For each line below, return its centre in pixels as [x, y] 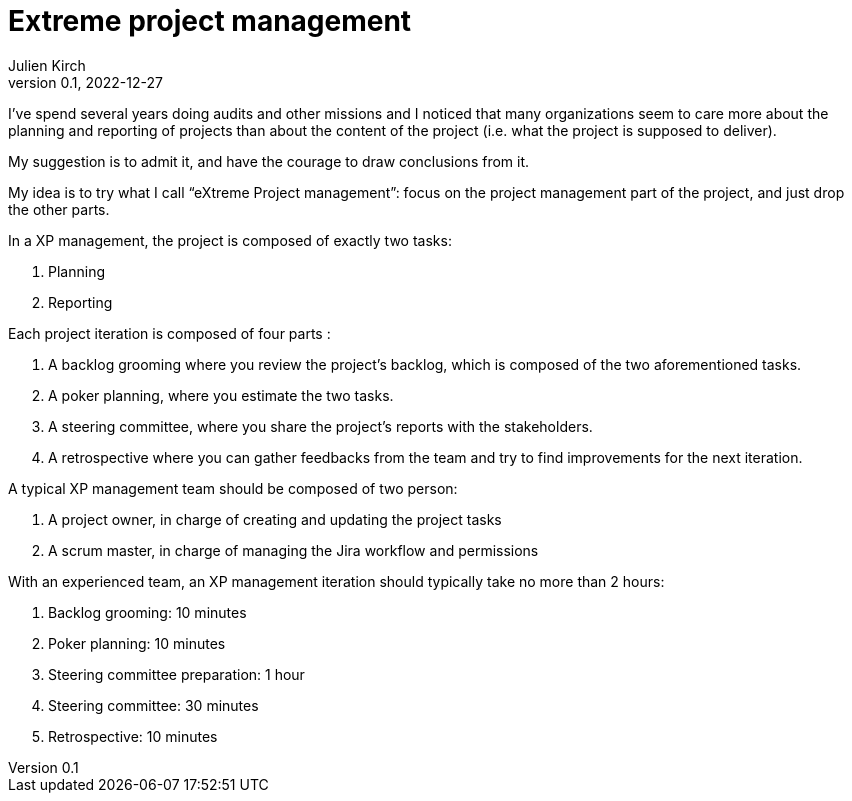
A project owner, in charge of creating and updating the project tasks [275, 519]
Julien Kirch [47, 65]
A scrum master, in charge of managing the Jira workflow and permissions [293, 550]
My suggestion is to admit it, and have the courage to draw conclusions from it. [269, 161]
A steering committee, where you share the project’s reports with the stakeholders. [320, 426]
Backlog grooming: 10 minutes [147, 612]
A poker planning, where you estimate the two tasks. [221, 395]
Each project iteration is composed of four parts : [169, 333]
